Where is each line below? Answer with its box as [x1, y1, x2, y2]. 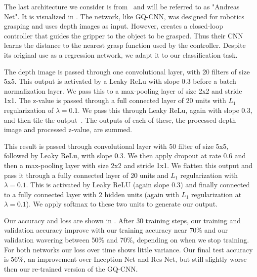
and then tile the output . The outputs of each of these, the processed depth [4, 114, 236, 125]
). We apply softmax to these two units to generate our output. [26, 199, 217, 209]
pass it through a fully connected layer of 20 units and [4, 170, 169, 180]
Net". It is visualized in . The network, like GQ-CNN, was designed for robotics [4, 11, 245, 21]
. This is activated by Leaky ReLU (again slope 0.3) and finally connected [26, 179, 250, 190]
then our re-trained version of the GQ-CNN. [4, 263, 138, 274]
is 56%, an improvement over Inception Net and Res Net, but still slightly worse [4, 254, 247, 264]
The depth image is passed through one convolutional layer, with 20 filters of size [4, 66, 250, 76]
